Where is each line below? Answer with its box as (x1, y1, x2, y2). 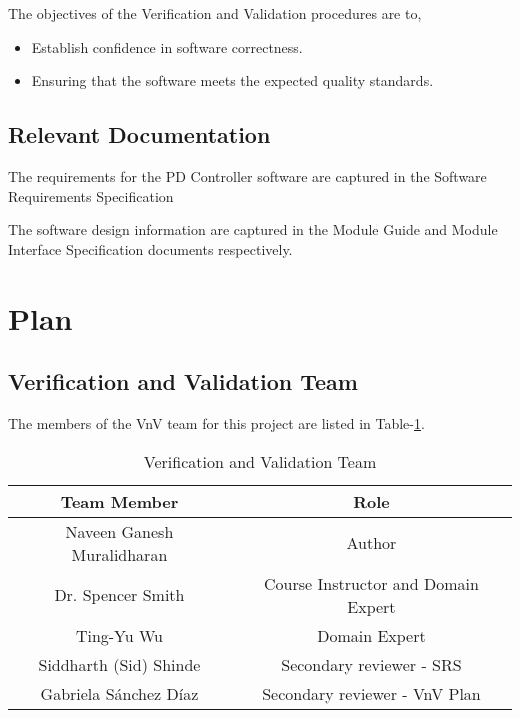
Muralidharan (71, 542, 168, 566)
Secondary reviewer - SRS (281, 652, 462, 676)
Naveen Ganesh (65, 519, 174, 543)
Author (346, 531, 397, 555)
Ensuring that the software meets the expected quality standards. (31, 70, 434, 91)
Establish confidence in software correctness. (31, 36, 303, 57)
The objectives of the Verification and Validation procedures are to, (8, 3, 422, 23)
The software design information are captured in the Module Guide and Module (8, 219, 498, 240)
